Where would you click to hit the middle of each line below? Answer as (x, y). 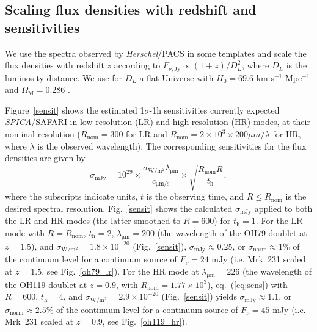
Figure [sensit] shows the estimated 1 (75, 110)
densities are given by (45, 158)
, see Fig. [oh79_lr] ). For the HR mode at (120, 271)
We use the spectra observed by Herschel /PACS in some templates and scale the (156, 53)
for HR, (287, 134)
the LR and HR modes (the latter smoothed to (93, 221)
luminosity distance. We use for (64, 77)
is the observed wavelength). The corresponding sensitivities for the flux (172, 146)
